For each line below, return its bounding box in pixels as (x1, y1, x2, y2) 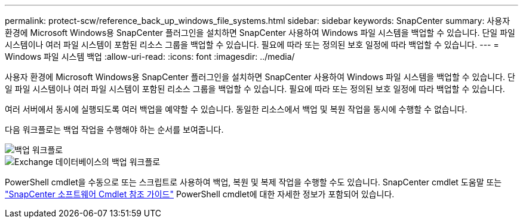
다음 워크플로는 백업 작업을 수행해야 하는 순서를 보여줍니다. (5, 124, 224, 135)
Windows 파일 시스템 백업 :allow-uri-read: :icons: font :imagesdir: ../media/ (5, 51, 295, 62)
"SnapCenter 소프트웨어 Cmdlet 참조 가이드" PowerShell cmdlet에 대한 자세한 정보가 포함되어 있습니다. (5, 189, 395, 199)
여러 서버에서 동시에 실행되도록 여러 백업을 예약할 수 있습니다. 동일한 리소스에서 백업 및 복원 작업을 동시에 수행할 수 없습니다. (5, 104, 467, 114)
